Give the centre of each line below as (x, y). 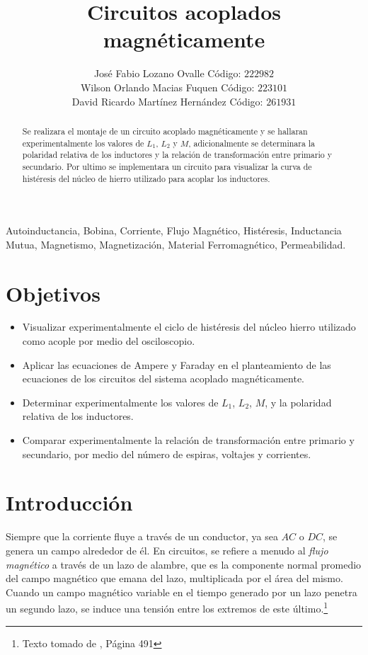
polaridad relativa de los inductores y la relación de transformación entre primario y (177, 155)
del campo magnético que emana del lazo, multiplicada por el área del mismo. (174, 578)
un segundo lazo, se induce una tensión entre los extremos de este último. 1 (167, 607)
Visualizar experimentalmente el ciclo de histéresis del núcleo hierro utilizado (189, 327)
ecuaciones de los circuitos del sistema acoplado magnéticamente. (163, 378)
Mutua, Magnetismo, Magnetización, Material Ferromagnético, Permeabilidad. (176, 244)
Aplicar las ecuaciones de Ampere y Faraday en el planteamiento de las (177, 364)
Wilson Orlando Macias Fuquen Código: (167, 87)
